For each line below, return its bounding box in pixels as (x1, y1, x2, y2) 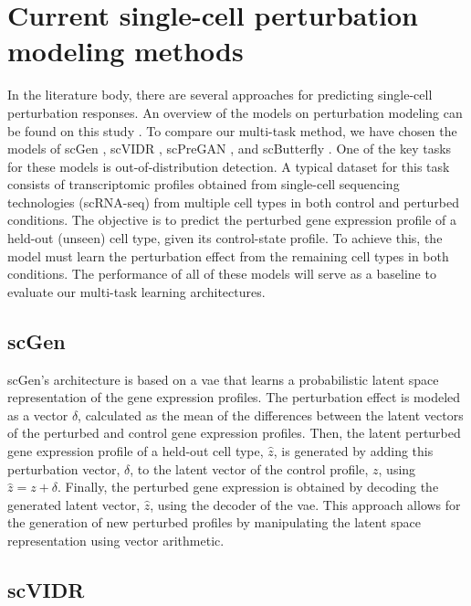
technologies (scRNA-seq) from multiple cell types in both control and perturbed (7, 192, 459, 211)
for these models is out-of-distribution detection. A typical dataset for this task (7, 156, 450, 175)
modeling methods (7, 32, 244, 69)
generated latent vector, (7, 494, 141, 514)
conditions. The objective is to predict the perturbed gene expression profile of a (7, 210, 457, 229)
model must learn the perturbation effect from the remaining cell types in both (7, 246, 449, 265)
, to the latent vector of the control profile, (130, 459, 369, 478)
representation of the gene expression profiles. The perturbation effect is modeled (7, 388, 461, 407)
